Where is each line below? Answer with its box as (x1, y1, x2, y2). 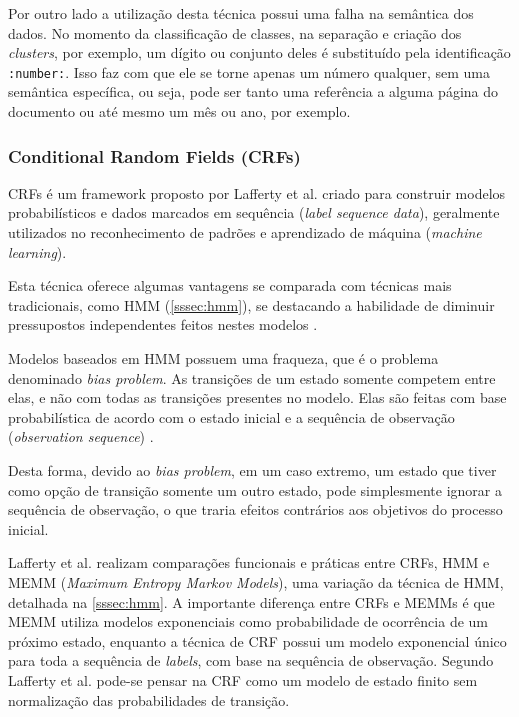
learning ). (8, 241, 67, 262)
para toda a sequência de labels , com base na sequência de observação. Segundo (8, 650, 494, 671)
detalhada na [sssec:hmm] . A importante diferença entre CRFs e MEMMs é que (8, 591, 495, 612)
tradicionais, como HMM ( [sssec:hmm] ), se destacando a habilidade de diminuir (8, 294, 495, 315)
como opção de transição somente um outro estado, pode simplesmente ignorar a (8, 479, 502, 500)
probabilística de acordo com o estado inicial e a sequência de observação (8, 406, 455, 427)
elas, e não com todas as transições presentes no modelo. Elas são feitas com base (8, 387, 507, 408)
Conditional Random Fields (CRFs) (8, 143, 301, 168)
